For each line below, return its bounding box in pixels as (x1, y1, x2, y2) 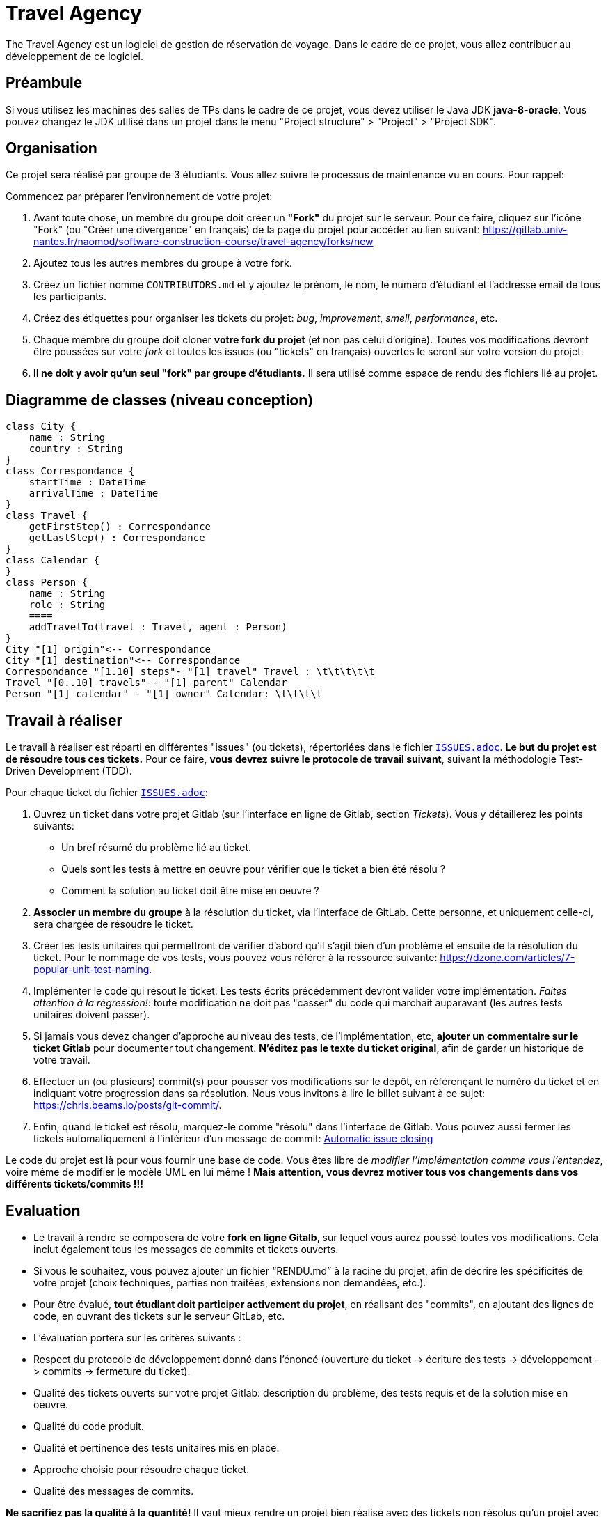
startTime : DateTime (29, 476, 147, 488)
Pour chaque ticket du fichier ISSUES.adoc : (6, 786, 209, 799)
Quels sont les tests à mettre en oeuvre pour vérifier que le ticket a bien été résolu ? (61, 863, 445, 876)
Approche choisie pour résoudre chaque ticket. (33, 1463, 250, 1475)
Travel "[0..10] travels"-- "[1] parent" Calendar (6, 677, 287, 689)
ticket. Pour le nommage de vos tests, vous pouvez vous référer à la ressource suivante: (33, 951, 438, 964)
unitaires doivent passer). (33, 1009, 150, 1021)
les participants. (33, 290, 107, 303)
